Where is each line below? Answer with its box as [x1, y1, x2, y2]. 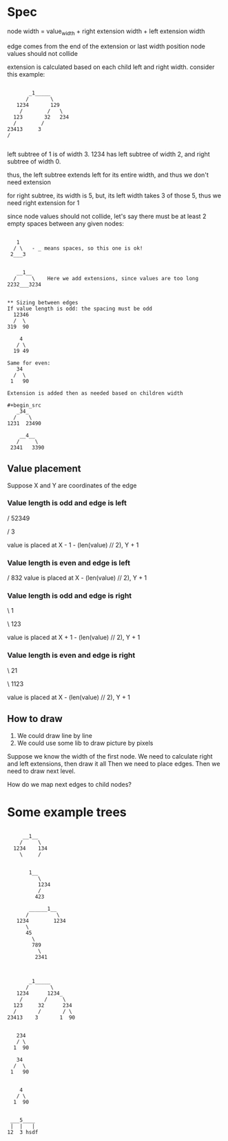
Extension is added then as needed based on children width [7, 389, 184, 397]
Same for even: [7, 360, 51, 367]
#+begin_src [7, 402, 41, 409]
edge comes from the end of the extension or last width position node [7, 42, 205, 50]
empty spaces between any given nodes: [7, 219, 124, 228]
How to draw [7, 713, 63, 725]
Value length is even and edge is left [7, 558, 131, 567]
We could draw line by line [17, 731, 93, 739]
